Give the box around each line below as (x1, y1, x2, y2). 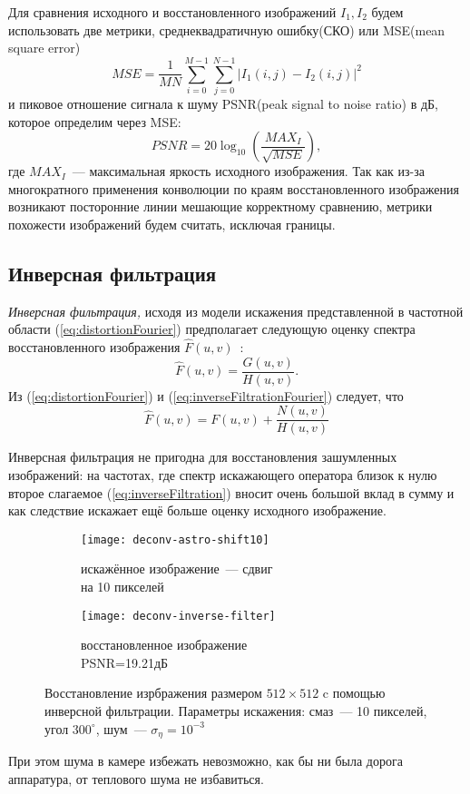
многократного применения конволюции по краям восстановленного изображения (8, 179, 459, 198)
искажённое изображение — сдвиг (81, 559, 273, 578)
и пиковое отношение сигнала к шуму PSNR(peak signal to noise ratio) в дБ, (8, 93, 438, 113)
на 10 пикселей (81, 577, 164, 596)
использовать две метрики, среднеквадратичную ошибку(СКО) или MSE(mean (8, 20, 446, 39)
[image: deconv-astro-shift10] (81, 533, 269, 546)
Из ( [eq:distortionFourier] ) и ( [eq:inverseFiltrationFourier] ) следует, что (8, 386, 404, 405)
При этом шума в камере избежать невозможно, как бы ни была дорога (8, 751, 403, 770)
